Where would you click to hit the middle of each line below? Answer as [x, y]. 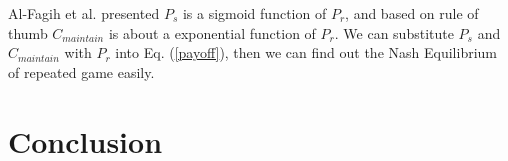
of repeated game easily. [81, 71]
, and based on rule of [412, 13]
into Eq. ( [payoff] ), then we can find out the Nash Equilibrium [306, 52]
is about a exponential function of [212, 32]
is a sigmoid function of [254, 13]
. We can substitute [394, 32]
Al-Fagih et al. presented [84, 13]
